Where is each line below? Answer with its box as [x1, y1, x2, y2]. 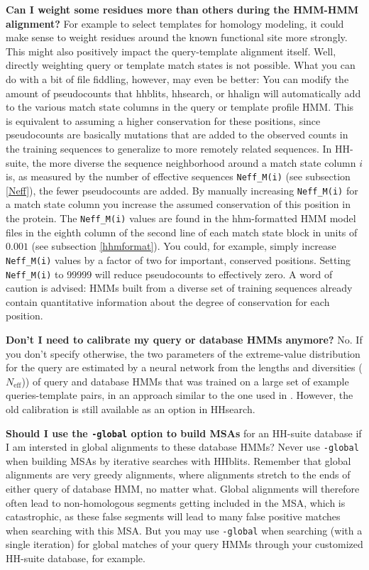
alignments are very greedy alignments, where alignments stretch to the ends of [6, 467, 351, 482]
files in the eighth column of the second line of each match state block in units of [6, 224, 358, 239]
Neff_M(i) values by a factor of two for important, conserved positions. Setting [6, 252, 351, 267]
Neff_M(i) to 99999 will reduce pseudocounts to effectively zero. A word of [6, 266, 333, 281]
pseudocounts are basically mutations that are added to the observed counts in [6, 127, 348, 142]
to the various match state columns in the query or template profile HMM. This [6, 99, 354, 114]
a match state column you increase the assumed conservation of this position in [6, 197, 351, 212]
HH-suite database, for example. [6, 551, 145, 566]
